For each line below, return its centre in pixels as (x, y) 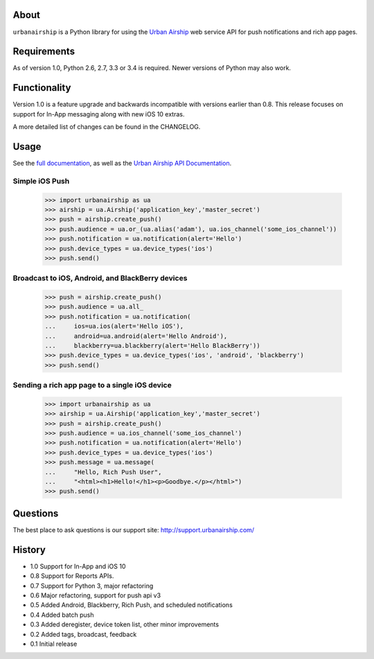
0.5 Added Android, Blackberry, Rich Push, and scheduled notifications (132, 605)
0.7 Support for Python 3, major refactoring (92, 586)
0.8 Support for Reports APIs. (72, 576)
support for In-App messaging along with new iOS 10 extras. (99, 114)
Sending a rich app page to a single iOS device (92, 385)
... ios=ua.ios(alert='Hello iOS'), (114, 326)
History (29, 550)
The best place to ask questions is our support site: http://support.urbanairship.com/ (134, 529)
